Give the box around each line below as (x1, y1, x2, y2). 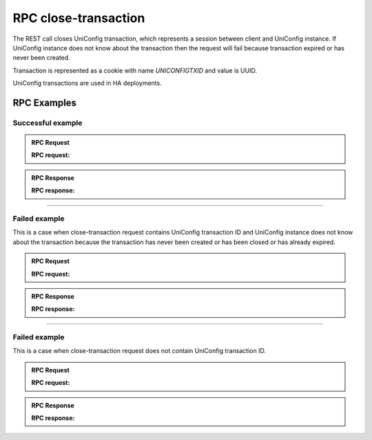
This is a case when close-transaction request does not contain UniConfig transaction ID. (12, 347, 267, 355)
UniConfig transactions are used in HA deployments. (12, 79, 162, 88)
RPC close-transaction (12, 10, 145, 26)
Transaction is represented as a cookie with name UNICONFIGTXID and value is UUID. (12, 66, 258, 74)
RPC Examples (12, 97, 77, 108)
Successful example (12, 118, 83, 128)
